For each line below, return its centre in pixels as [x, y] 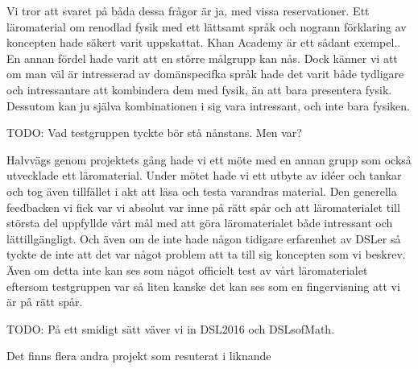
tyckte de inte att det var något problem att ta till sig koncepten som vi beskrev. [206, 254]
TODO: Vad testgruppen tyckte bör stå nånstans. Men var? [154, 133]
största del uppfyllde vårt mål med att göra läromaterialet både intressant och [200, 223]
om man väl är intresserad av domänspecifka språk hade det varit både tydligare [205, 74]
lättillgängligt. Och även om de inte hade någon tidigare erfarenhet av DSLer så [204, 238]
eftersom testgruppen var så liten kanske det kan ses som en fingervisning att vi [203, 286]
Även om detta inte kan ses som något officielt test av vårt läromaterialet [187, 269]
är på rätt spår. [45, 302]
